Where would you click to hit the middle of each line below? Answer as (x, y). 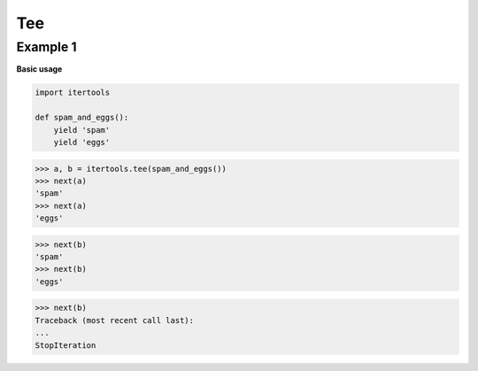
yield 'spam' (82, 130)
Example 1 (46, 47)
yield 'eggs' (82, 142)
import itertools (73, 93)
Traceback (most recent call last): (115, 320)
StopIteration (66, 345)
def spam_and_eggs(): (82, 118)
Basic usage (39, 69)
